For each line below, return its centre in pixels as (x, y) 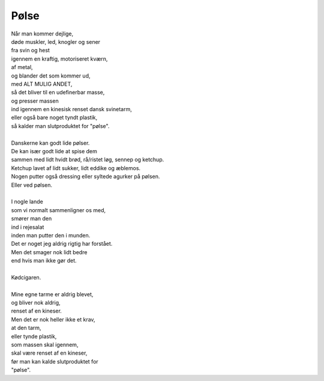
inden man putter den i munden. (51, 235)
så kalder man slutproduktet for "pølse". (60, 126)
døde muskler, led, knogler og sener (56, 41)
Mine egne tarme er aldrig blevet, (52, 294)
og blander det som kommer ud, (51, 76)
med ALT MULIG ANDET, (42, 84)
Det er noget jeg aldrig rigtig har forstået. (62, 244)
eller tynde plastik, (34, 336)
